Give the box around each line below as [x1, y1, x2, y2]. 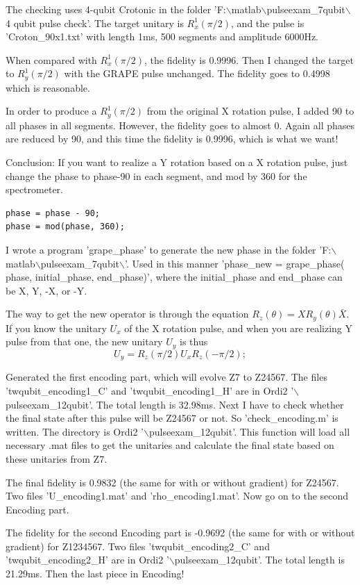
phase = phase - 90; [6, 208, 101, 218]
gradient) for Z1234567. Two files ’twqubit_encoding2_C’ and [6, 538, 270, 553]
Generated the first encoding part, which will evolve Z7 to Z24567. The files [6, 370, 327, 384]
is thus [179, 334, 208, 349]
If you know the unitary [6, 320, 107, 335]
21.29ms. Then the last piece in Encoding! [6, 566, 185, 581]
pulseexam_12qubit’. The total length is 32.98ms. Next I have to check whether [6, 397, 344, 411]
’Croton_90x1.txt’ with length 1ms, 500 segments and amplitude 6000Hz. [6, 29, 318, 44]
